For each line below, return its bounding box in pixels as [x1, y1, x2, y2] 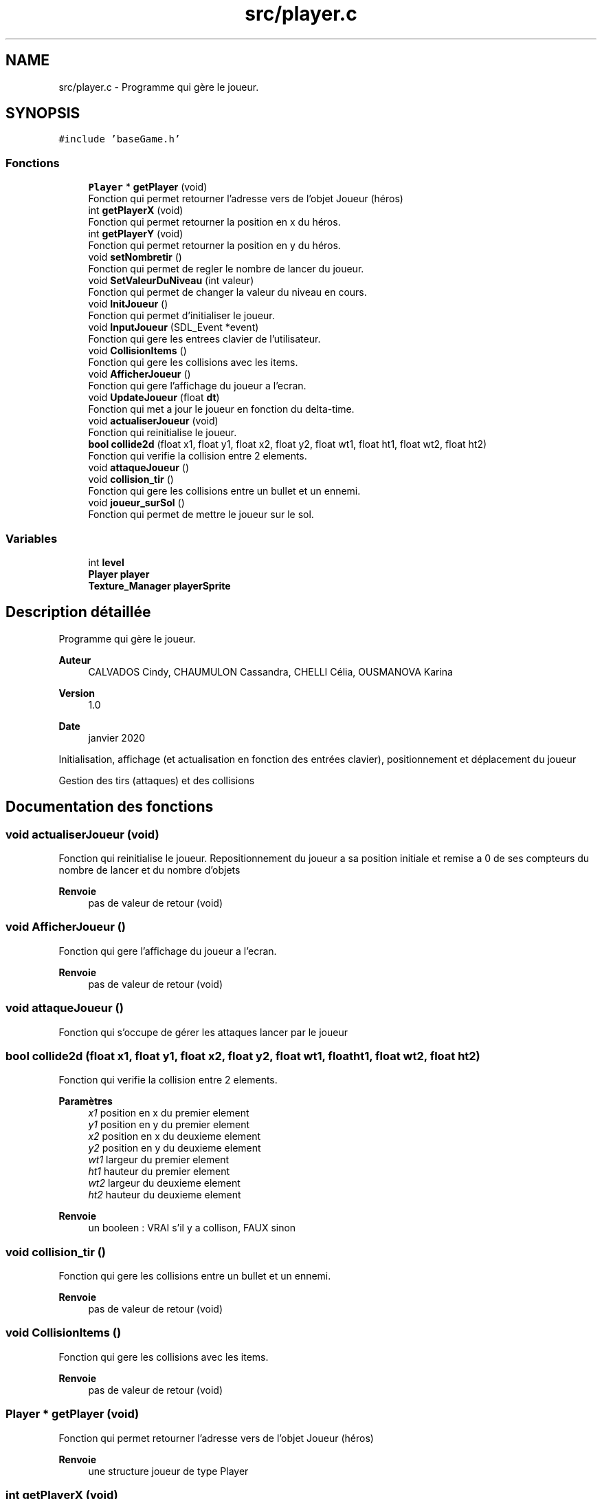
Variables [5, 531, 58, 546]
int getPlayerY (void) [88, 228, 183, 240]
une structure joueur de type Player [88, 1465, 249, 1477]
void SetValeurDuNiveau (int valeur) [88, 274, 254, 287]
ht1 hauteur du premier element [88, 1165, 230, 1178]
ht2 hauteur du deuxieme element [88, 1189, 241, 1201]
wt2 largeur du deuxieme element [88, 1177, 241, 1189]
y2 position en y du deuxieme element [88, 1142, 261, 1154]
